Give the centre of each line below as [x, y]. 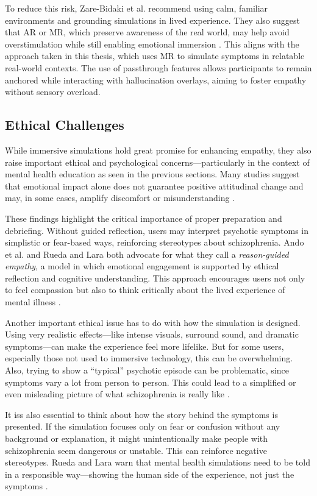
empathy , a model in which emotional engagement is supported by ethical [142, 266]
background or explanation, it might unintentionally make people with [137, 438]
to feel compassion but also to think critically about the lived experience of [145, 290]
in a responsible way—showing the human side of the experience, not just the [150, 474]
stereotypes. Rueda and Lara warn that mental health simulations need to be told [158, 462]
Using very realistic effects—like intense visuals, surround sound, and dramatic [152, 334]
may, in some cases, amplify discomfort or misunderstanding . [120, 198]
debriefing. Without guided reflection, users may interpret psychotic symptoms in [157, 230]
